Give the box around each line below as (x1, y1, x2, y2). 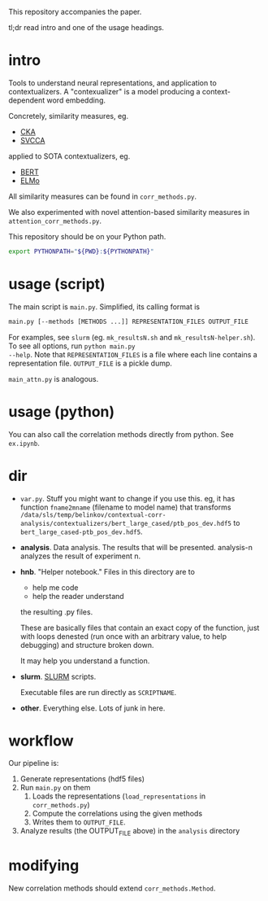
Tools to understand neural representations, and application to (8, 77, 217, 88)
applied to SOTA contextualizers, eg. (8, 151, 131, 161)
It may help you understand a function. (19, 655, 150, 666)
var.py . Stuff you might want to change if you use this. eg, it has (19, 493, 236, 503)
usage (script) (8, 275, 106, 293)
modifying (8, 856, 80, 875)
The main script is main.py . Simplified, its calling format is (8, 301, 201, 312)
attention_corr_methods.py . (8, 216, 102, 225)
